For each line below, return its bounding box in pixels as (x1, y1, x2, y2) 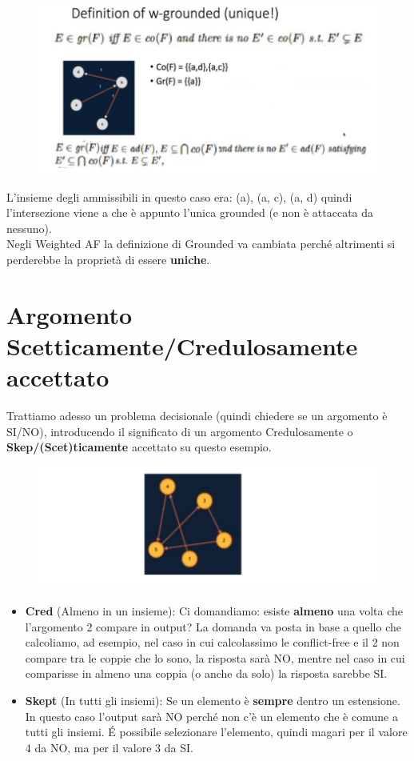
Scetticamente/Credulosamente (6, 329, 358, 362)
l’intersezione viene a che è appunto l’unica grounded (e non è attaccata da (6, 204, 374, 221)
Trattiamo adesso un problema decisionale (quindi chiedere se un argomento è (6, 407, 388, 424)
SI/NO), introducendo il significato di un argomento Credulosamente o (6, 423, 353, 439)
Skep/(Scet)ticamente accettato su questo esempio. (6, 439, 272, 455)
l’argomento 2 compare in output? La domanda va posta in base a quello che (25, 618, 401, 635)
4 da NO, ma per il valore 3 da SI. (25, 739, 193, 755)
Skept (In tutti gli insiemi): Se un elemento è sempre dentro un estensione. (25, 692, 400, 709)
